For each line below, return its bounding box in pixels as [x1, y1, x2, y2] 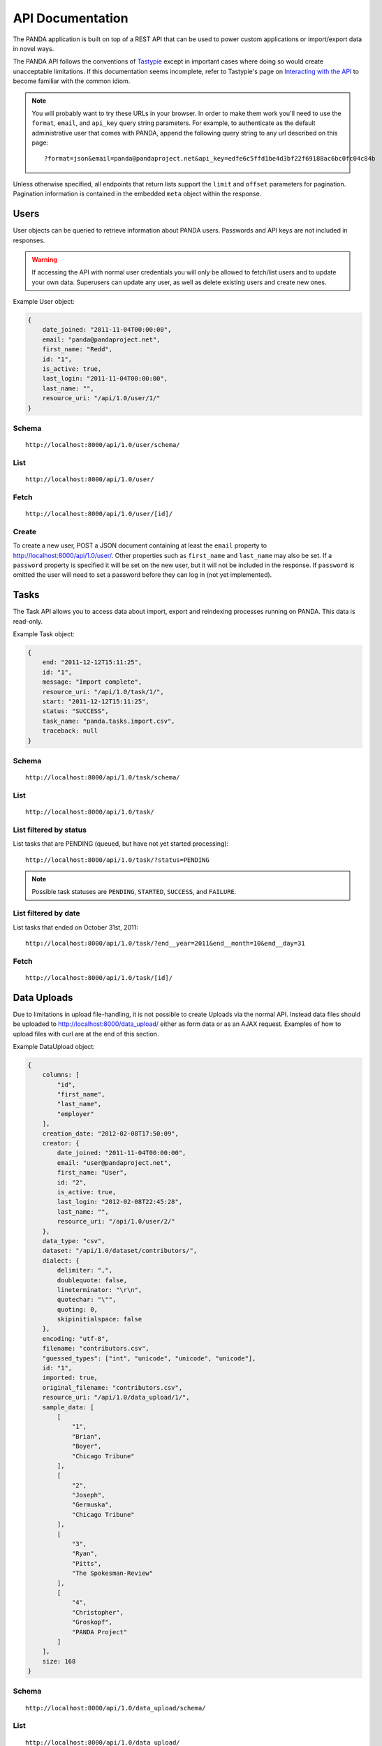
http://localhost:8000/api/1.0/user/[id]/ [25, 510, 173, 518]
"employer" [57, 1110, 94, 1117]
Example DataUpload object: [13, 1042, 96, 1050]
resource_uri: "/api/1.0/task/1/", [42, 688, 164, 696]
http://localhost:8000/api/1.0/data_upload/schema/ [25, 1704, 206, 1712]
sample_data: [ [42, 1403, 94, 1411]
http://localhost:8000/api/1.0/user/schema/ [25, 441, 181, 449]
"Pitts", [71, 1560, 102, 1567]
